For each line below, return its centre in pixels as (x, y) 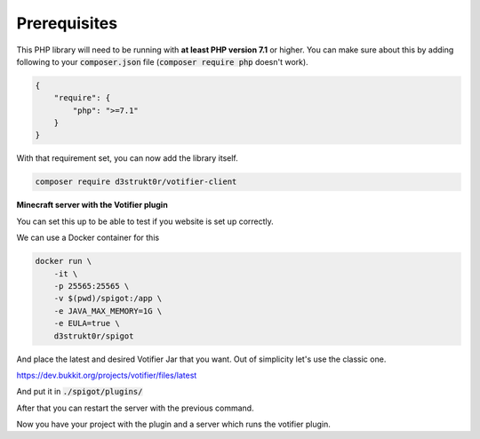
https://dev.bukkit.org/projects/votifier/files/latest (107, 375)
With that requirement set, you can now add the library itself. (128, 158)
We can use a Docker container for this (88, 238)
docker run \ (64, 261)
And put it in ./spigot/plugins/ (80, 392)
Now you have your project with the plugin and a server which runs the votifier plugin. (173, 424)
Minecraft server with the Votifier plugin (92, 205)
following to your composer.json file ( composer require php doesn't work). (162, 61)
